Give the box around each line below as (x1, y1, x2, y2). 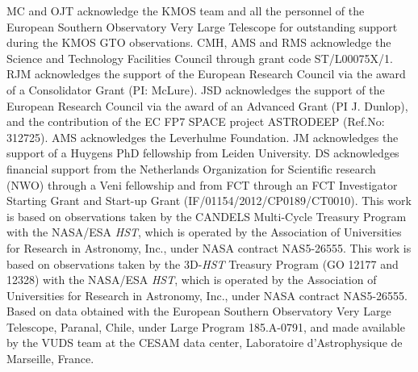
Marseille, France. (6, 350, 94, 367)
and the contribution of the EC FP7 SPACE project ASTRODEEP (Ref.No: (6, 113, 385, 130)
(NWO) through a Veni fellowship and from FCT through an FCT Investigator (6, 176, 398, 193)
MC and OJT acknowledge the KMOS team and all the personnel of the (6, 2, 365, 19)
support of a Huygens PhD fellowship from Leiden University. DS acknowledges (6, 144, 399, 161)
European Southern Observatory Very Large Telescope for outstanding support (6, 18, 398, 35)
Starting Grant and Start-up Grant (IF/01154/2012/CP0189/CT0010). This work (6, 192, 412, 209)
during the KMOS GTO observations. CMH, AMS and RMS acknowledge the (6, 34, 391, 51)
